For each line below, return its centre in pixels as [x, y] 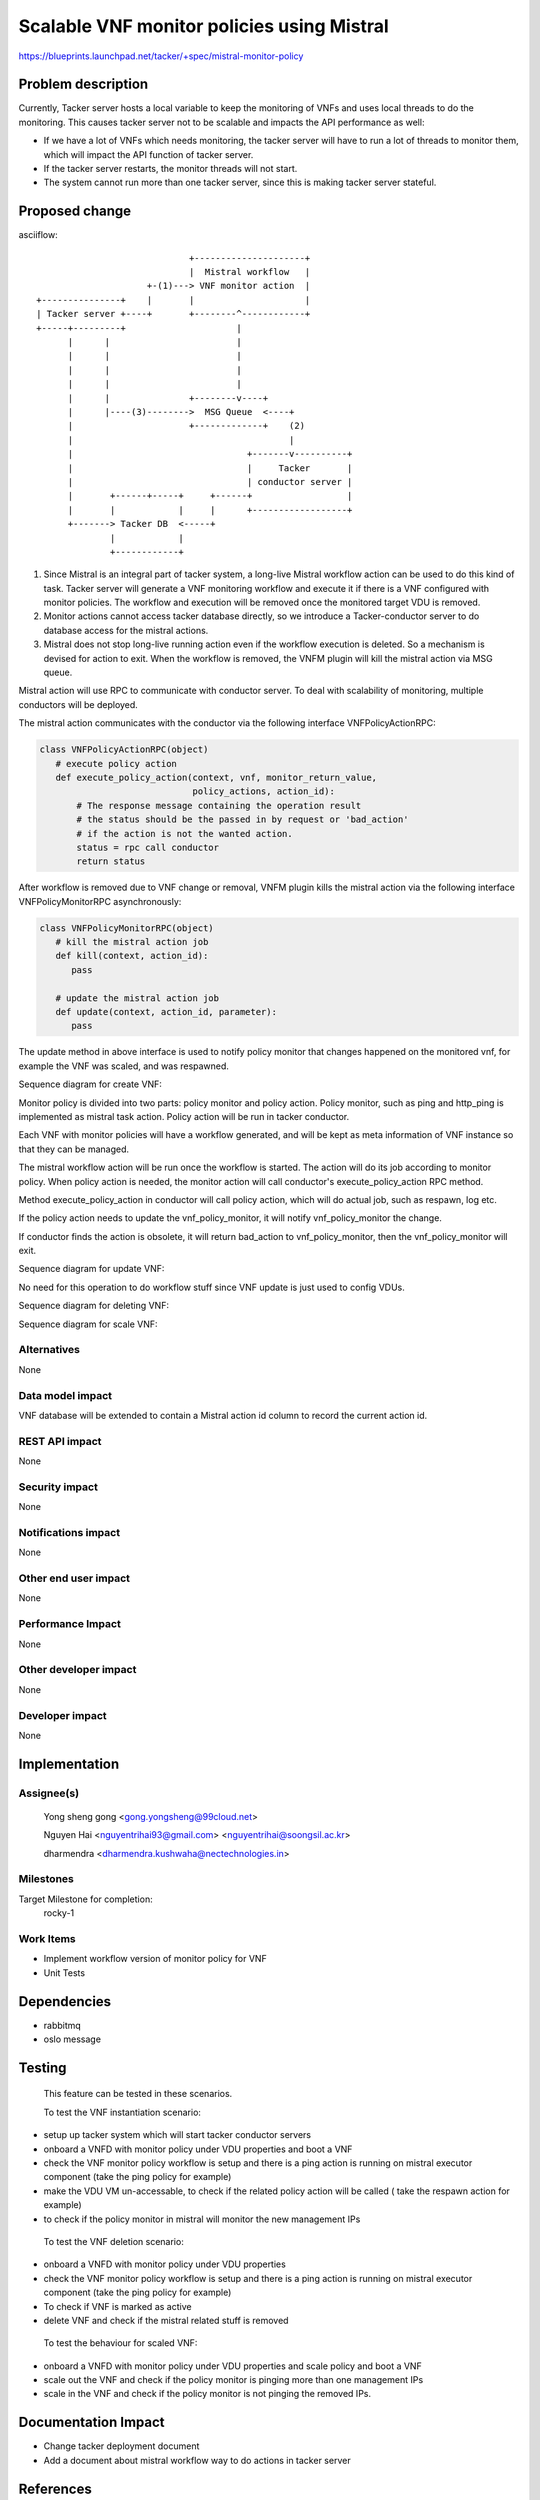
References [55, 2488]
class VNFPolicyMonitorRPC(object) [126, 928]
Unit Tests [64, 1972]
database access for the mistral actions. [126, 630]
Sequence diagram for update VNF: [91, 1269]
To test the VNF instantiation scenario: [122, 2112]
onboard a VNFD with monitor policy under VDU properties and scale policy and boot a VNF [232, 2366]
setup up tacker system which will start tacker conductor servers [177, 2135]
